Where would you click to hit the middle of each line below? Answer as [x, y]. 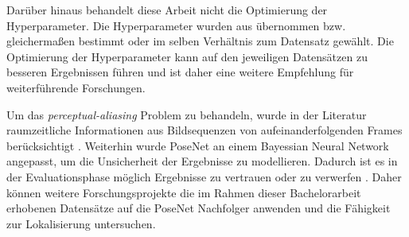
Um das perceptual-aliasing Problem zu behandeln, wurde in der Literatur [187, 114]
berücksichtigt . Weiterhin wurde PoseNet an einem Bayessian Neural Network [198, 145]
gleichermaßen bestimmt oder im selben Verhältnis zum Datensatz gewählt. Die [200, 41]
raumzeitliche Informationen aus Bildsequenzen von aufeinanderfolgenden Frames [204, 130]
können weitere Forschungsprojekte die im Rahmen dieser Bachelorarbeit [184, 192]
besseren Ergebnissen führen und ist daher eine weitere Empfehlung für [180, 72]
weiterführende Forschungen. [76, 87]
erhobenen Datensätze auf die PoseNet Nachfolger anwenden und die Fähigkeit [199, 208]
